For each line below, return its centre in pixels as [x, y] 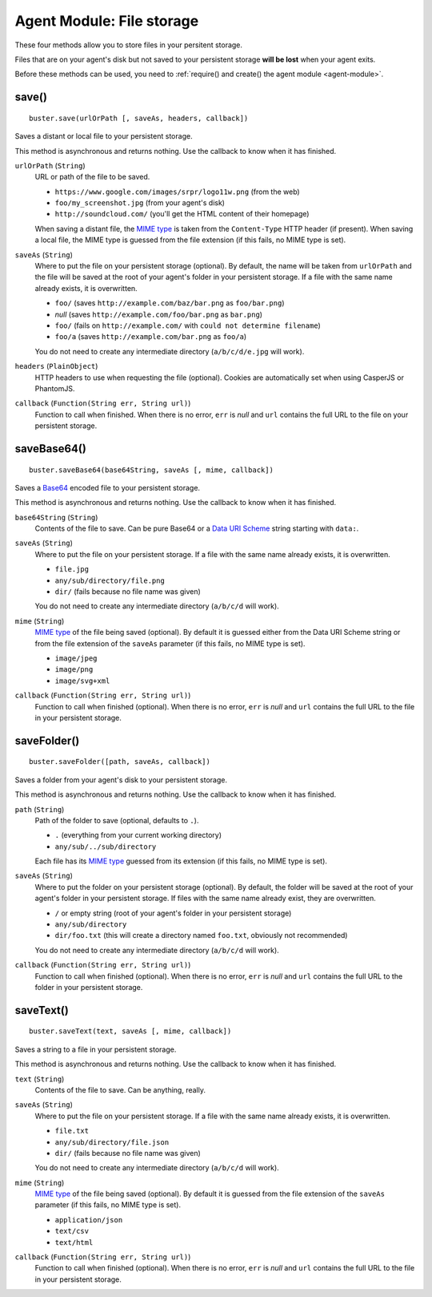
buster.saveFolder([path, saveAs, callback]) [120, 762]
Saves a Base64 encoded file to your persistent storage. [107, 487]
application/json [89, 1220]
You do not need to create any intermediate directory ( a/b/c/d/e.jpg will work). [170, 351]
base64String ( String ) [56, 517]
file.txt [72, 1131]
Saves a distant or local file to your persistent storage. [104, 136]
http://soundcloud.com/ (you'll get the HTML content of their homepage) [182, 214]
